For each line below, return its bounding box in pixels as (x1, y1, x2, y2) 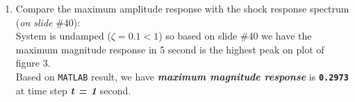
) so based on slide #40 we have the (158, 28, 312, 43)
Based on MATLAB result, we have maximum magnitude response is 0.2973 (15, 69, 349, 83)
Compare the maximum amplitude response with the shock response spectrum (15, 1, 349, 15)
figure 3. (15, 56, 51, 70)
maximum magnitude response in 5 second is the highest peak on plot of (15, 42, 324, 56)
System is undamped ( (15, 28, 111, 43)
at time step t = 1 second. (15, 83, 131, 97)
